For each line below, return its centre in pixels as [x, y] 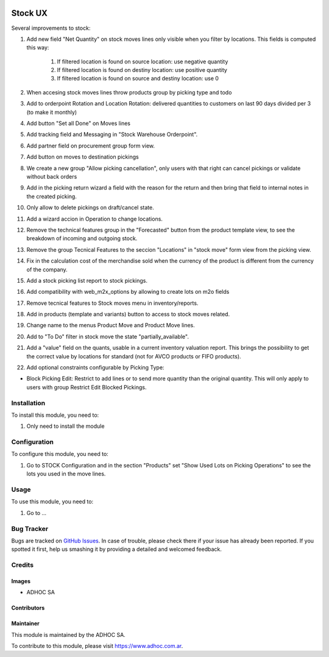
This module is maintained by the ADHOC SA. [69, 634]
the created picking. [52, 196]
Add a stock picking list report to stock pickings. [87, 280]
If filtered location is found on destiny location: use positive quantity [142, 70]
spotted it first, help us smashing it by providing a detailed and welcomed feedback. [116, 549]
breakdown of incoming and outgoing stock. [82, 238]
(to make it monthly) [52, 112]
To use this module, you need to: [52, 502]
